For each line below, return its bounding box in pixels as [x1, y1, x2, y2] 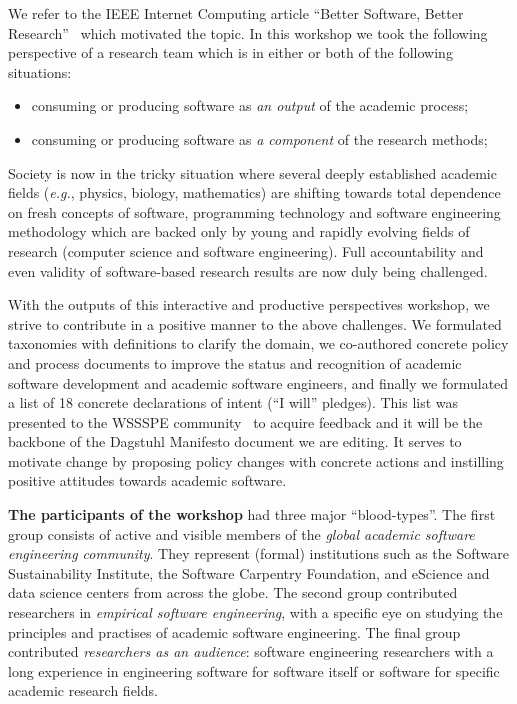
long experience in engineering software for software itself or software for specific [8, 660, 500, 681]
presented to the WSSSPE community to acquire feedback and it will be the [8, 411, 483, 432]
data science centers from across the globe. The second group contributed [8, 582, 458, 603]
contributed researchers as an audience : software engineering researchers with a [8, 641, 494, 662]
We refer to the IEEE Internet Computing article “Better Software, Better [8, 3, 464, 23]
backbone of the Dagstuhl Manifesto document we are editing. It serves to [8, 431, 462, 452]
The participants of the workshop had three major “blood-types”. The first [8, 504, 496, 525]
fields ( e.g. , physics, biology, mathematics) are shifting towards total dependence [8, 182, 501, 203]
